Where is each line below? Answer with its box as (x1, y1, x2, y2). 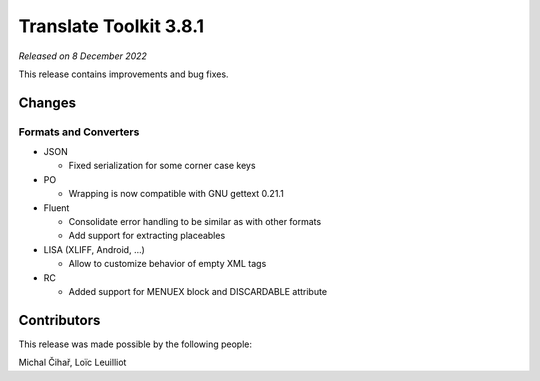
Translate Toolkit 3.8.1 (18, 15, 205, 37)
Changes (18, 94, 77, 111)
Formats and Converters (18, 125, 140, 139)
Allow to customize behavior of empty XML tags (68, 258, 267, 270)
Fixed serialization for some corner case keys (68, 160, 256, 172)
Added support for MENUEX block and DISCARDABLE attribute (68, 286, 328, 297)
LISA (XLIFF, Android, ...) (43, 243, 145, 255)
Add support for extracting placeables (68, 230, 226, 242)
